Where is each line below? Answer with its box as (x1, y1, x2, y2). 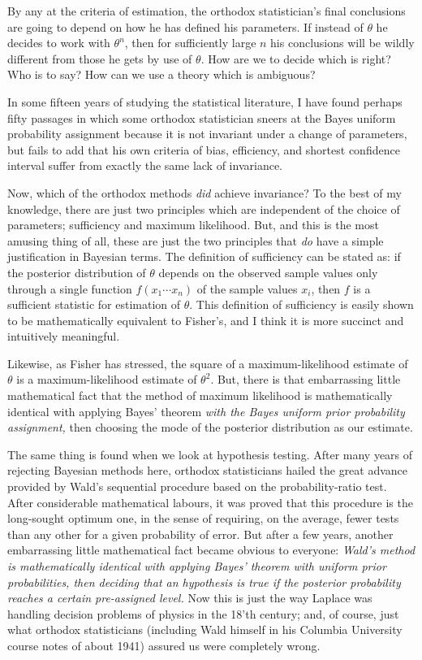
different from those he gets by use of (7, 50, 192, 67)
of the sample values (196, 280, 298, 297)
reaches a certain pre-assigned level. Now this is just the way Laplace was (7, 589, 372, 606)
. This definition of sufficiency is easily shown (189, 296, 414, 313)
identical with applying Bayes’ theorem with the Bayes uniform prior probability (7, 402, 405, 419)
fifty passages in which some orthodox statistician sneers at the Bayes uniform (7, 109, 396, 126)
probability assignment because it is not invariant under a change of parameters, (7, 125, 407, 142)
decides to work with (7, 34, 110, 51)
